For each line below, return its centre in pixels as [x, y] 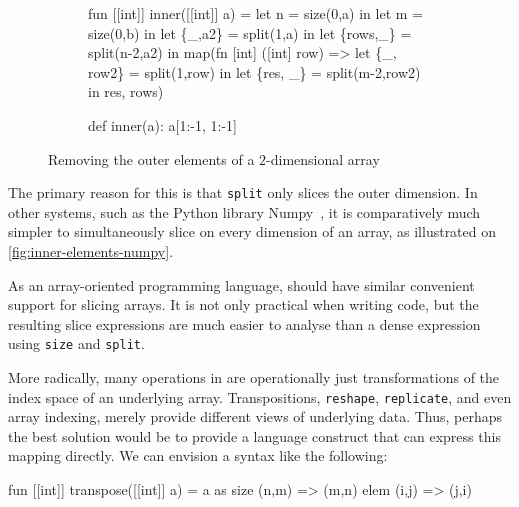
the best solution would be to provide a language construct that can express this [254, 435]
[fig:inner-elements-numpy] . [91, 251]
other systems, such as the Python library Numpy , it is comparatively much [244, 211]
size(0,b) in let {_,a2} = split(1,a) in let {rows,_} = [250, 32]
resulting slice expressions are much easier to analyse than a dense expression [244, 323]
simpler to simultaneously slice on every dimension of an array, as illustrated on [252, 231]
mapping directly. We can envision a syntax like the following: [198, 455]
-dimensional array [323, 158]
